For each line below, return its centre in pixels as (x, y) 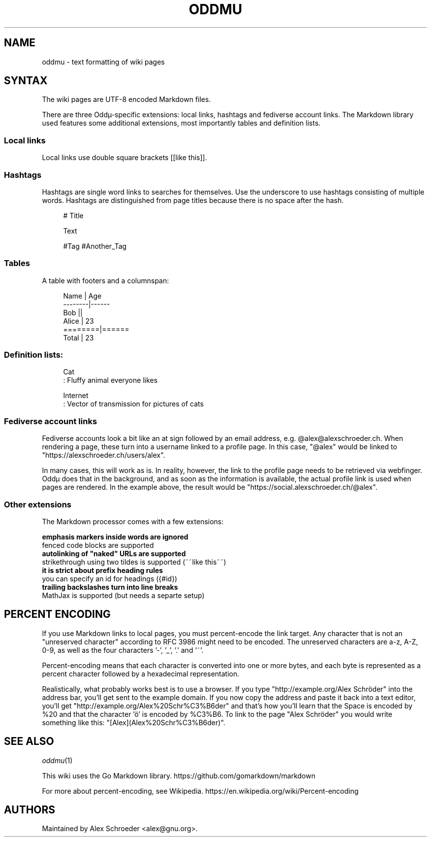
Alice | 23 (78, 321)
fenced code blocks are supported (98, 545)
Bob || (73, 312)
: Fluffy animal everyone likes (110, 380)
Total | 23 (78, 337)
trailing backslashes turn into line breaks (110, 587)
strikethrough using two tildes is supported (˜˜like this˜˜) (134, 562)
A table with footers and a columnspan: (106, 280)
